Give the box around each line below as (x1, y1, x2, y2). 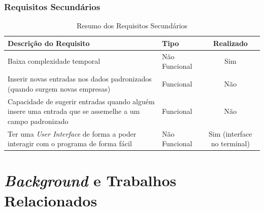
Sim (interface (208, 128, 252, 139)
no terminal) (211, 138, 250, 149)
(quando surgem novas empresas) (8, 83, 111, 94)
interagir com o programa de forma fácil (8, 138, 132, 149)
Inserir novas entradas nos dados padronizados (8, 73, 152, 84)
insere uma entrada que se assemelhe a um (8, 106, 140, 116)
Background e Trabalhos (4, 170, 177, 191)
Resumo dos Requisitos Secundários (76, 20, 188, 31)
